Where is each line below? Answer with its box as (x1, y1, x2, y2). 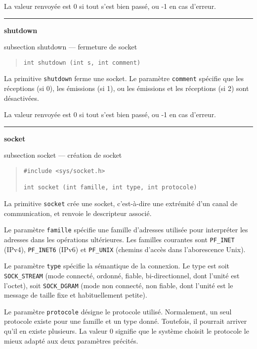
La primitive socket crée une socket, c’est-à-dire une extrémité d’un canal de (4, 198, 238, 209)
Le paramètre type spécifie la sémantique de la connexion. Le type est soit (4, 261, 229, 271)
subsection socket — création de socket (4, 150, 122, 160)
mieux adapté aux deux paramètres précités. (4, 335, 138, 346)
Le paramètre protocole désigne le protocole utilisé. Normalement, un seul (4, 306, 232, 316)
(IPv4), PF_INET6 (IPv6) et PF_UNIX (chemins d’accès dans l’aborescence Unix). (4, 244, 246, 254)
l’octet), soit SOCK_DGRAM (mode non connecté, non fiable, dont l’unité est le (4, 280, 233, 290)
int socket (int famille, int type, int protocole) (23, 184, 197, 191)
